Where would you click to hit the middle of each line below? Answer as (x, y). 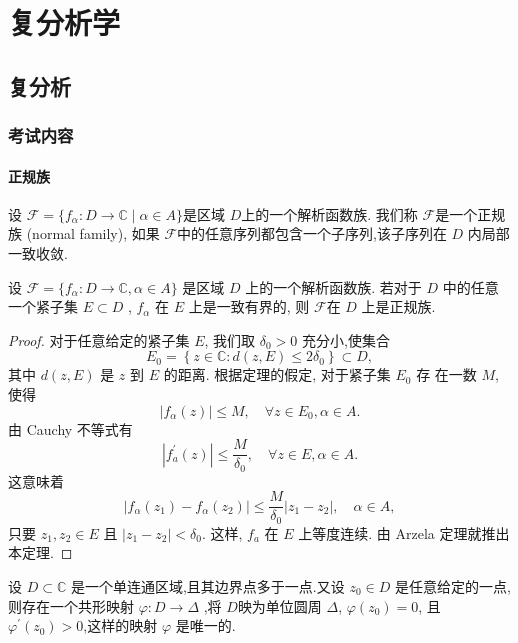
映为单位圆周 (279, 605)
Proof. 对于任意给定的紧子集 (99, 339)
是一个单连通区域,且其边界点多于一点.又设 (207, 585)
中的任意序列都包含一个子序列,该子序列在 (312, 233)
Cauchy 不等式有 (79, 428)
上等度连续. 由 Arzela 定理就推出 (404, 532)
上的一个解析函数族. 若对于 (333, 286)
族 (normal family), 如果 (84, 233)
